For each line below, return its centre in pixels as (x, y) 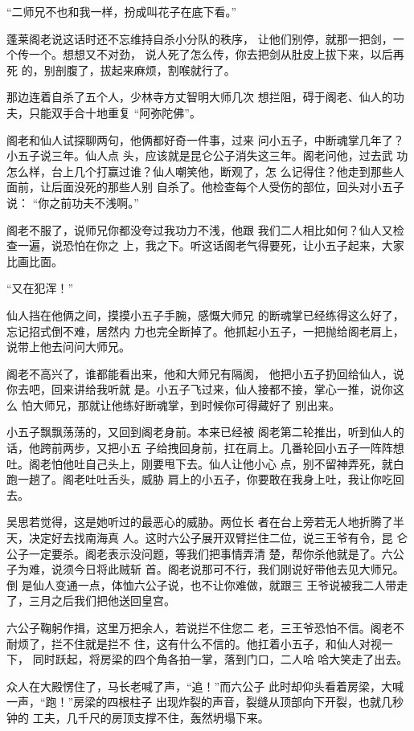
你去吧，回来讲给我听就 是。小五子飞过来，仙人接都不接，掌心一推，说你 (200, 389)
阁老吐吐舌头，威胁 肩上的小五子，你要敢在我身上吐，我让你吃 (227, 479)
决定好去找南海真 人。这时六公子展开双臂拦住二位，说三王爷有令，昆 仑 (218, 538)
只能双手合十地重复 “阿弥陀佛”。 (115, 112)
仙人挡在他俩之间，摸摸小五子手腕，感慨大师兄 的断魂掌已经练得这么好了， (205, 314)
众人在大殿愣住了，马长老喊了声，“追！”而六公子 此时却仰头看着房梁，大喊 (205, 686)
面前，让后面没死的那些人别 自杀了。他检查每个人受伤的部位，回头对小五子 (205, 187)
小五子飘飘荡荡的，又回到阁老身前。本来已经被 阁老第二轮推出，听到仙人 (200, 432)
